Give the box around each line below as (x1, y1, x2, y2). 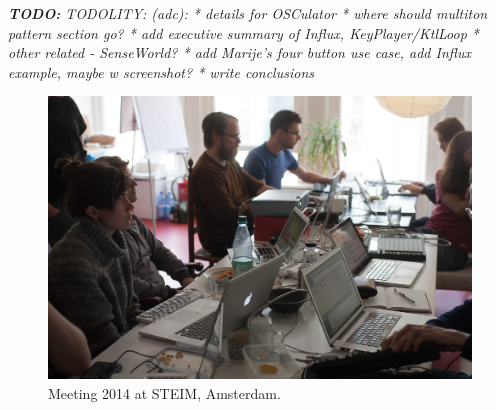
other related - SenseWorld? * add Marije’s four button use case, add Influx (8, 42, 472, 63)
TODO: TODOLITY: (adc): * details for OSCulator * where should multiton (8, 3, 488, 23)
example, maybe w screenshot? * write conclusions (8, 61, 314, 82)
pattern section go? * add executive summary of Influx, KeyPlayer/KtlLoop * (8, 22, 479, 43)
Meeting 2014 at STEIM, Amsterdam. (48, 382, 281, 403)
